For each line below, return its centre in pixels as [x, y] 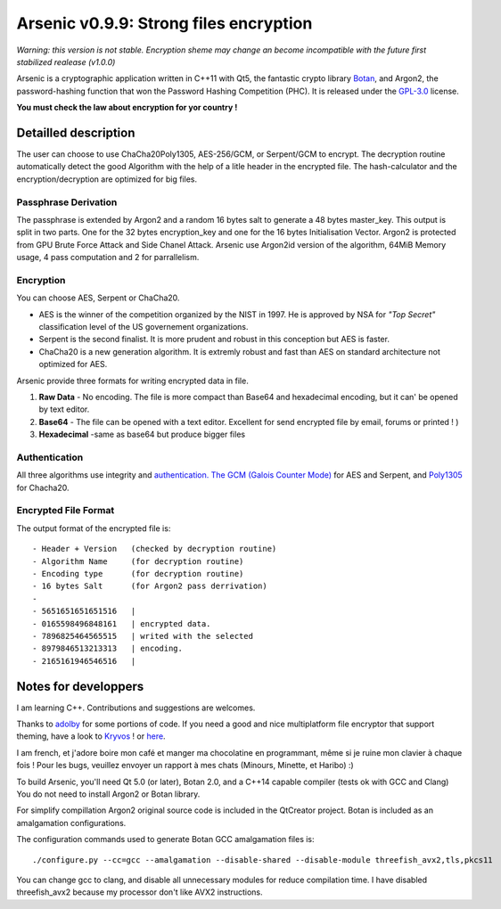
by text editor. [64, 409]
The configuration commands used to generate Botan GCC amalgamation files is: [166, 839]
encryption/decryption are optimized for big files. [107, 179]
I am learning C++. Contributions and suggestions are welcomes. [136, 708]
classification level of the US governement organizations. [144, 327]
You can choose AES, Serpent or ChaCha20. [98, 298]
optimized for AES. [73, 364]
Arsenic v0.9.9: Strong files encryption [164, 23]
